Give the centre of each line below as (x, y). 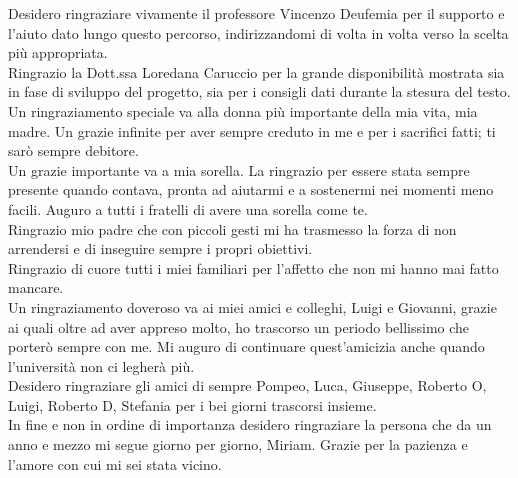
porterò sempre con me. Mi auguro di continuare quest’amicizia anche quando (246, 346)
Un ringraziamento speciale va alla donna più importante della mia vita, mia (243, 110)
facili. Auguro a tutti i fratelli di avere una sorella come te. (188, 208)
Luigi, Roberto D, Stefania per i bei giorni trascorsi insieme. (192, 404)
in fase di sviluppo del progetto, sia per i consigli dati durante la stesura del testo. (259, 91)
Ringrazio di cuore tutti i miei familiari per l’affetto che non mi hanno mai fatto (253, 267)
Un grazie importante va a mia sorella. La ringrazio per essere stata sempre (239, 169)
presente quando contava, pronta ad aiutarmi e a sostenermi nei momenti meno (251, 189)
